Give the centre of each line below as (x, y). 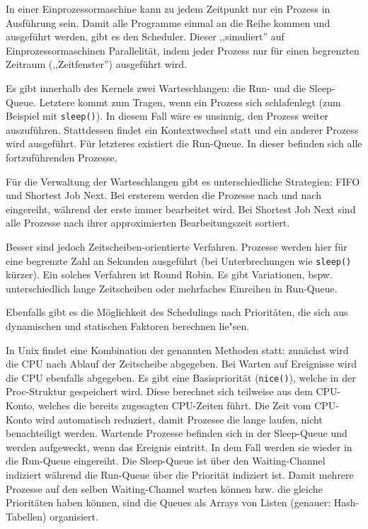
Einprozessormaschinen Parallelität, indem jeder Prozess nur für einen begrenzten (183, 50)
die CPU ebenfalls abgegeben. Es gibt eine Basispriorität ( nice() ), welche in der (181, 377)
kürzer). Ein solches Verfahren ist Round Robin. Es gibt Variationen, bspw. (169, 274)
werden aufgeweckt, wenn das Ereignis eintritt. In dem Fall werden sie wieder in (179, 446)
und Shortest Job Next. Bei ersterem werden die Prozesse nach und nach (163, 195)
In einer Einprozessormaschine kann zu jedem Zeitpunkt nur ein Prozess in (168, 8)
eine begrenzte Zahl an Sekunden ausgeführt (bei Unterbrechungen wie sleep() (179, 260)
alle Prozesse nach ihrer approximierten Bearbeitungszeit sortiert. (148, 223)
